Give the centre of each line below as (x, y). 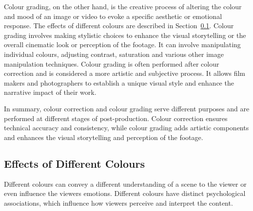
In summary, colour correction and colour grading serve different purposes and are (127, 108)
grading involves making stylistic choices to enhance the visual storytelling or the (125, 35)
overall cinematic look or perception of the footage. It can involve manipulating (122, 44)
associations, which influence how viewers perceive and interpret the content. (118, 202)
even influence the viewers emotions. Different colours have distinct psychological (125, 193)
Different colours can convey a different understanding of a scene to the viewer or (125, 184)
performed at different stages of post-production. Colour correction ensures (116, 118)
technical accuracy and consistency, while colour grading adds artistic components (126, 128)
